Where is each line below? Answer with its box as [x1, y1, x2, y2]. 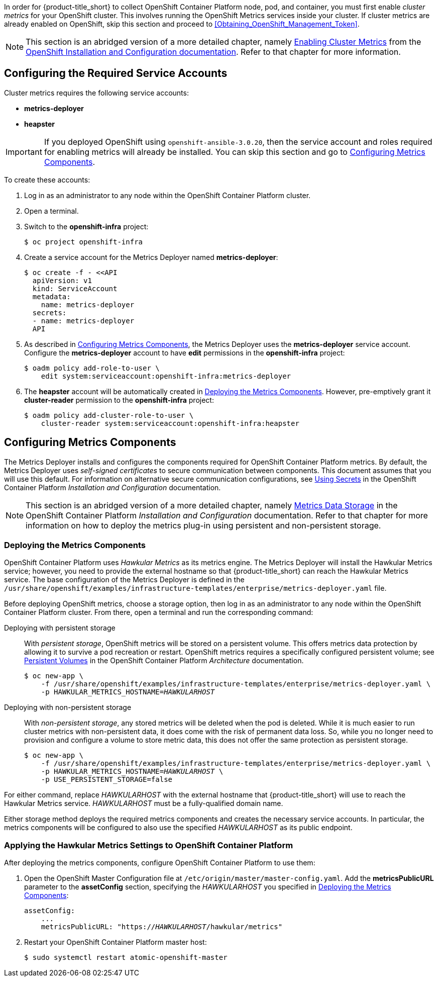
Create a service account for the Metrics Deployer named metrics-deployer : [24, 252, 278, 261]
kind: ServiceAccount [32, 284, 118, 293]
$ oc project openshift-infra [24, 237, 143, 246]
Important [6, 146, 42, 157]
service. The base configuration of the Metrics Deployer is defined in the [4, 575, 245, 584]
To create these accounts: [4, 175, 90, 184]
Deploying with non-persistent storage [4, 703, 132, 712]
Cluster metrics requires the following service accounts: [4, 88, 189, 97]
